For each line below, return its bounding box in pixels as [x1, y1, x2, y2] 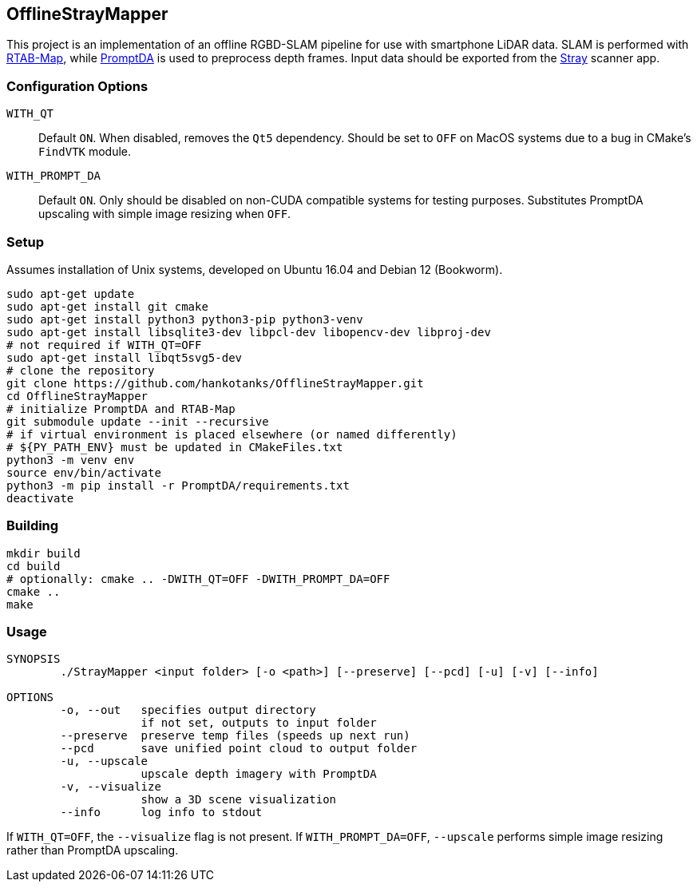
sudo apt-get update [6, 287, 135, 300]
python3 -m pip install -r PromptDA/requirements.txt [6, 478, 350, 492]
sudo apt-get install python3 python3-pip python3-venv [6, 312, 363, 326]
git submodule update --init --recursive [6, 414, 269, 428]
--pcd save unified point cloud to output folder [60, 742, 418, 755]
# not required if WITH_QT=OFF [6, 338, 202, 351]
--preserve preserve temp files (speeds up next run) [60, 729, 410, 743]
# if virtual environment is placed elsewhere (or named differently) [6, 427, 457, 441]
